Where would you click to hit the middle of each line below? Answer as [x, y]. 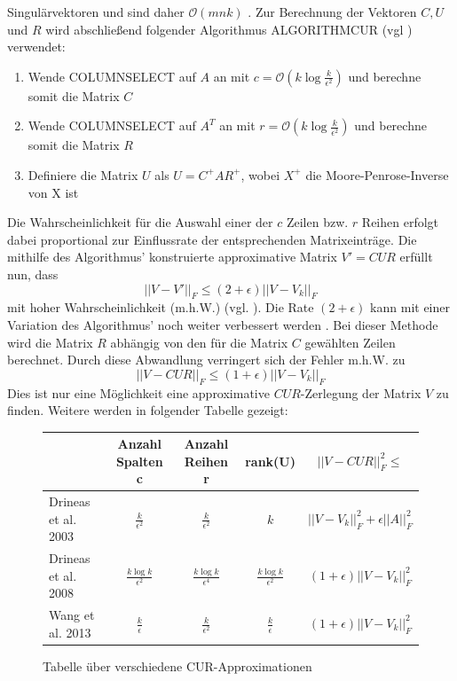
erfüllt [416, 257]
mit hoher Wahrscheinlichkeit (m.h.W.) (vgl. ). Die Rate [161, 307]
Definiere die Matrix [83, 174]
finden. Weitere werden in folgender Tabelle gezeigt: [148, 410]
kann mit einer [410, 307]
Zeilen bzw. [317, 222]
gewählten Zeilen [350, 342]
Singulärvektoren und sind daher [96, 12]
